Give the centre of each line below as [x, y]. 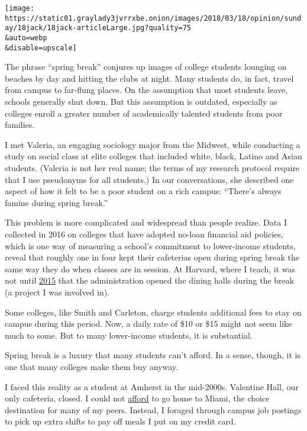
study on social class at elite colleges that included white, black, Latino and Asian [153, 156]
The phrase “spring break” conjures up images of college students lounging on [146, 67]
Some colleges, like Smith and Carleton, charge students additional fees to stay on [153, 312]
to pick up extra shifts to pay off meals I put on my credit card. [120, 421]
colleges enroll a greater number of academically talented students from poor [144, 113]
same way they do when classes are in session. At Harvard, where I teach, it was [150, 268]
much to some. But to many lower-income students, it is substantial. [129, 335]
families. [20, 125]
